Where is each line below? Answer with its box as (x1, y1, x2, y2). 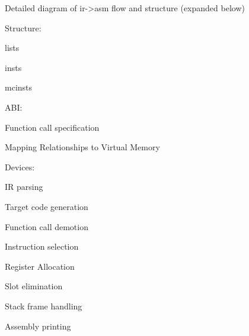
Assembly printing (5, 319, 71, 332)
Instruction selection (5, 240, 79, 253)
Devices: (5, 160, 35, 173)
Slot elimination (5, 280, 63, 292)
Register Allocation (5, 260, 75, 272)
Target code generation (5, 200, 88, 212)
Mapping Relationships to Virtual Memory (5, 141, 160, 153)
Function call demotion (5, 220, 88, 232)
